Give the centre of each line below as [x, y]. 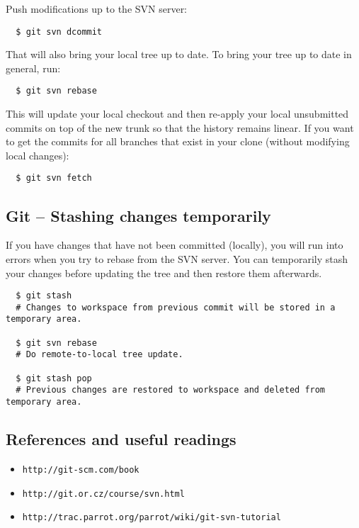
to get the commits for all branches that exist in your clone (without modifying [178, 141]
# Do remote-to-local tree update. [99, 355]
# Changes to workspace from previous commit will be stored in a [176, 307]
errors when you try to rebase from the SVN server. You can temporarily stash [177, 258]
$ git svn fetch [54, 178]
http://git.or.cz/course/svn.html [103, 494]
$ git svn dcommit [59, 32]
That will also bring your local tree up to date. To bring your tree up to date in [179, 54]
